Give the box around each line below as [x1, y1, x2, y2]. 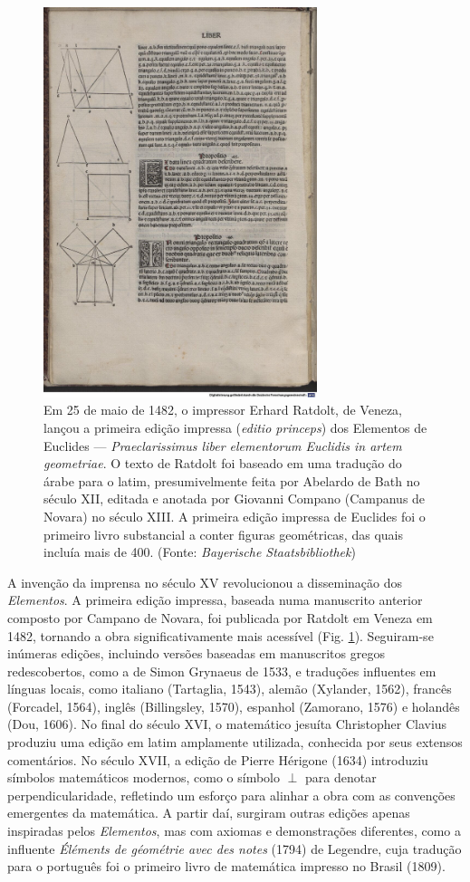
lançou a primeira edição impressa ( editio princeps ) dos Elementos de [43, 417, 427, 436]
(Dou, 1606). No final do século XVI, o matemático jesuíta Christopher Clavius [7, 714, 447, 733]
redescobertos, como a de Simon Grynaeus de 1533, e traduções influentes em [7, 661, 436, 680]
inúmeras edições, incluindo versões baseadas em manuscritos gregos [7, 644, 385, 663]
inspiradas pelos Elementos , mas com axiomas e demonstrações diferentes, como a [7, 821, 461, 840]
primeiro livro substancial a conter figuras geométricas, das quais [43, 524, 403, 543]
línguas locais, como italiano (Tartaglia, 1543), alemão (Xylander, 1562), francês [7, 679, 452, 698]
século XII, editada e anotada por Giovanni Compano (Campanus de [43, 489, 426, 508]
